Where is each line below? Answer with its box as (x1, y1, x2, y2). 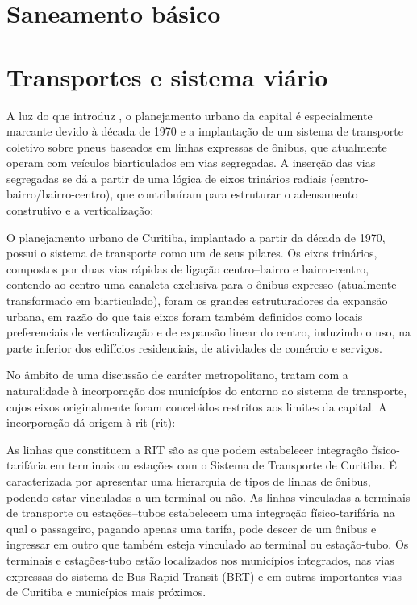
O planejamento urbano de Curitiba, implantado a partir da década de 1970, (6, 228, 386, 245)
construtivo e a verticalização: (6, 202, 154, 219)
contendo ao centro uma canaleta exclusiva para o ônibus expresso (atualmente (6, 276, 397, 293)
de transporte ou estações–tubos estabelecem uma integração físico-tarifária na (6, 504, 395, 521)
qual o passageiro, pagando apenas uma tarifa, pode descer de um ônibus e (6, 519, 377, 536)
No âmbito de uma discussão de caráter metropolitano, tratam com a (6, 366, 348, 383)
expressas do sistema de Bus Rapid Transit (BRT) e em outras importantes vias (6, 567, 402, 584)
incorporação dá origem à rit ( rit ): (6, 414, 176, 431)
